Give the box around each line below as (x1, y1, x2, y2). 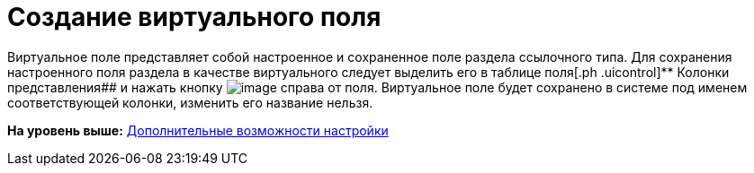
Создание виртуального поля (7, 2, 381, 32)
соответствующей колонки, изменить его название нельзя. (7, 94, 373, 110)
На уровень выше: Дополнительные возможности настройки (7, 122, 389, 138)
